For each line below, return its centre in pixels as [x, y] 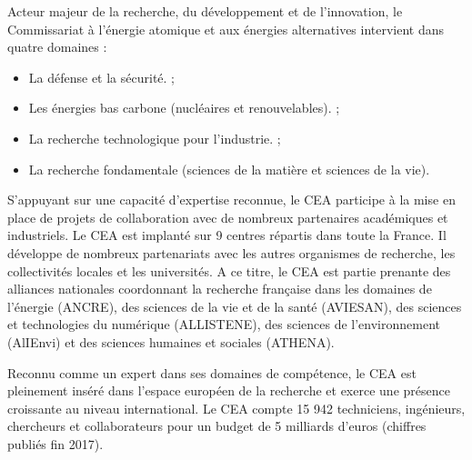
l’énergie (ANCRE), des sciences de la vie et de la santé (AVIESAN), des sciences [235, 306]
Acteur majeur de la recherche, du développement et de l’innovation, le [205, 11]
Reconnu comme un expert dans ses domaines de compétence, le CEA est [212, 372]
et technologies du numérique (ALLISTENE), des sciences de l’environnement [224, 324]
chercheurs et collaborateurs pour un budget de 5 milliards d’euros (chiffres [217, 426]
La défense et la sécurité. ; [101, 77]
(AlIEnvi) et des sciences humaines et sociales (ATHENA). [171, 341]
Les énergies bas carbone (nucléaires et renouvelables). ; [184, 108]
